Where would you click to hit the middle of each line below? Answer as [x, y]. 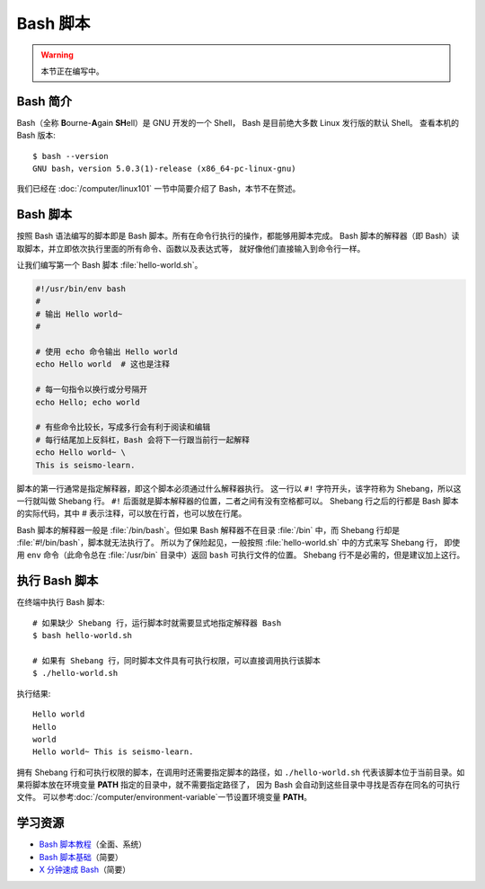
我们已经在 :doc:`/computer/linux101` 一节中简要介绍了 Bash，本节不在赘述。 [159, 189]
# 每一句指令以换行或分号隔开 [92, 390]
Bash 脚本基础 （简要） [81, 857]
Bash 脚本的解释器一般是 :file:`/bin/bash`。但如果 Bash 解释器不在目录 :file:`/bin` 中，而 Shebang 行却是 [208, 529]
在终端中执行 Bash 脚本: [61, 602]
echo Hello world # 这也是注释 [103, 364]
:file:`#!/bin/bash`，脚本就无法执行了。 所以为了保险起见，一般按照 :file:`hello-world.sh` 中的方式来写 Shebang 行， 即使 [238, 543]
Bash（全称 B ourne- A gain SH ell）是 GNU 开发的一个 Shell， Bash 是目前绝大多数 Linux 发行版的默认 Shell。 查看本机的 [238, 122]
